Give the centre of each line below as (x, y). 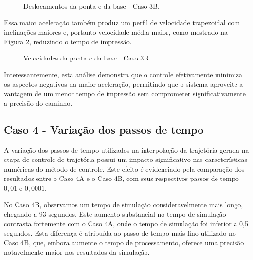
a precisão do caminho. (38, 103)
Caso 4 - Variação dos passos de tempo (104, 129)
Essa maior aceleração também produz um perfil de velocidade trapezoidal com (122, 22)
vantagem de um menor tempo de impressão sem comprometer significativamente (125, 93)
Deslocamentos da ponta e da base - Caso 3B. (91, 6)
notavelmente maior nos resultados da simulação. (77, 252)
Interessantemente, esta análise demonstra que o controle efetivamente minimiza (123, 74)
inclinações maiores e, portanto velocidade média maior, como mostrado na (116, 32)
